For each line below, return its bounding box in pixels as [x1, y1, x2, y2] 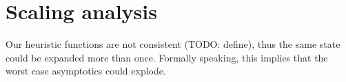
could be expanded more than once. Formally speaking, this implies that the [6, 50, 328, 64]
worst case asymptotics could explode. [6, 64, 166, 78]
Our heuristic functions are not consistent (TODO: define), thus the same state [6, 37, 340, 51]
